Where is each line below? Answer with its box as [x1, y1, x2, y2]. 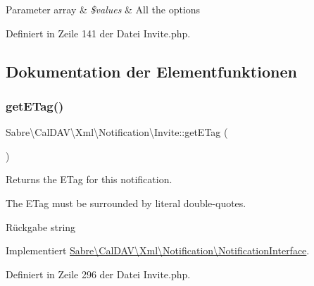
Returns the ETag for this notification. [6, 172, 172, 187]
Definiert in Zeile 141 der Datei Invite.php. [6, 25, 191, 40]
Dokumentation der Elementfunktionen [6, 60, 297, 82]
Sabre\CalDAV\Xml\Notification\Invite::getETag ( [6, 125, 228, 139]
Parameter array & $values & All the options [6, 2, 201, 16]
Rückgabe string [6, 219, 76, 234]
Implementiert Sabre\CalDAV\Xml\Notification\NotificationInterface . [6, 243, 310, 258]
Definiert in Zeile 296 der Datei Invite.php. [6, 266, 191, 281]
